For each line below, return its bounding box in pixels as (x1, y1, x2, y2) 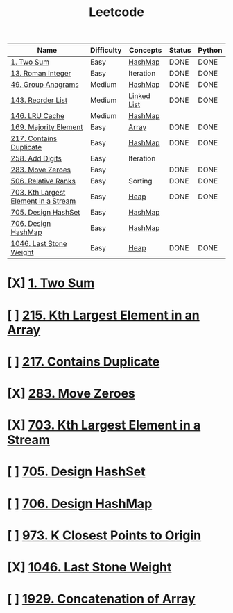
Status (169, 46, 192, 56)
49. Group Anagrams (10, 80, 79, 90)
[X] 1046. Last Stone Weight (7, 559, 172, 575)
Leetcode (89, 4, 144, 20)
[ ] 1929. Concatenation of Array (7, 591, 196, 607)
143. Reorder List (10, 95, 68, 105)
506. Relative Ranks (10, 177, 76, 186)
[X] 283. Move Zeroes (7, 385, 135, 401)
